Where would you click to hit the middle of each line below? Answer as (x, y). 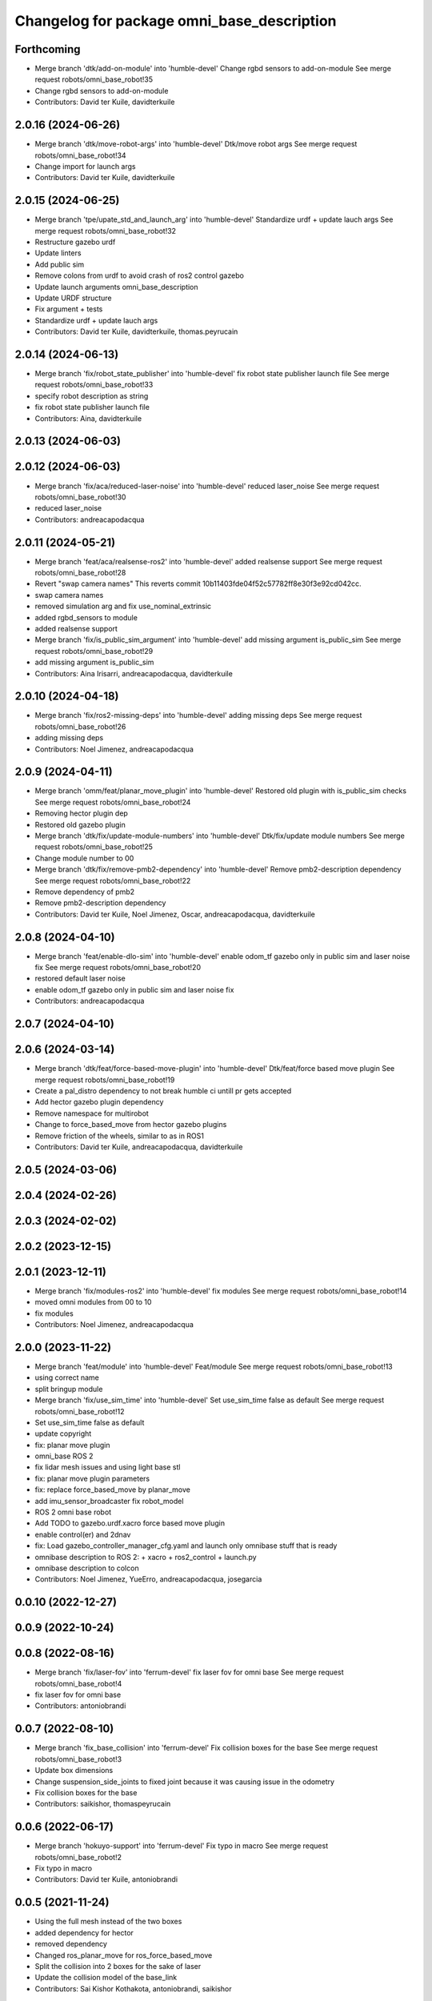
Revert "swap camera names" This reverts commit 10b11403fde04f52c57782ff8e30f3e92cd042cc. (198, 583)
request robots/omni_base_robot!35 (94, 79)
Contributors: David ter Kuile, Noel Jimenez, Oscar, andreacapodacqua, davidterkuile (175, 914)
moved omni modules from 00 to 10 (93, 1302)
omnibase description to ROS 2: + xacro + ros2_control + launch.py (146, 1557)
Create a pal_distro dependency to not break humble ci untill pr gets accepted (163, 1091)
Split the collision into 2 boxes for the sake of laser (118, 1966)
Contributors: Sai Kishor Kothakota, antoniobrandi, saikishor (133, 1988)
